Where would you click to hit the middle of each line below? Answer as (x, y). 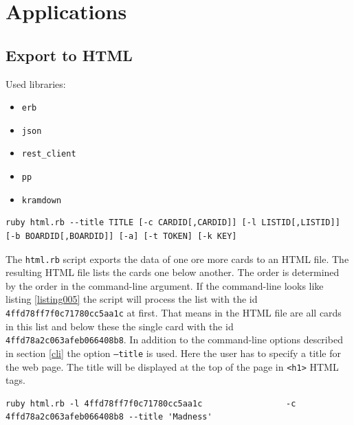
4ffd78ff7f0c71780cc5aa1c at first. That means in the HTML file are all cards (174, 313)
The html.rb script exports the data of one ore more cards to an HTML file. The (177, 259)
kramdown (42, 200)
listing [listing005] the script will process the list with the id (132, 299)
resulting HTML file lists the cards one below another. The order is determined (173, 272)
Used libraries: (36, 83)
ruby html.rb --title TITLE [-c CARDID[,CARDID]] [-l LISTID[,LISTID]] (173, 223)
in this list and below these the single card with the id (120, 326)
